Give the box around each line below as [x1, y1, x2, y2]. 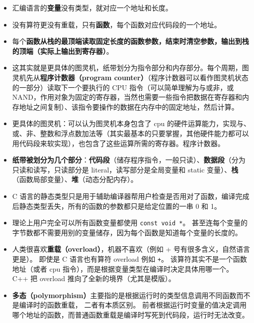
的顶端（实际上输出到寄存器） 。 [12, 45, 113, 56]
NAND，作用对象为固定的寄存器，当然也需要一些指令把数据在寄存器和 [12, 92, 242, 102]
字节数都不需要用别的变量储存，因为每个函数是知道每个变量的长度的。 [12, 227, 242, 237]
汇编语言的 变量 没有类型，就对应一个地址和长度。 [12, 2, 172, 12]
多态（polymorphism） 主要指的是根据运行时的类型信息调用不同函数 [12, 290, 237, 300]
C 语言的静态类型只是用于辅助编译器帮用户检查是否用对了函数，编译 [12, 190, 236, 201]
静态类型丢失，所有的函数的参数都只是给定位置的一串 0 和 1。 [19, 200, 221, 211]
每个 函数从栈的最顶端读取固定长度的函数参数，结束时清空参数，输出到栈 [12, 36, 249, 46]
